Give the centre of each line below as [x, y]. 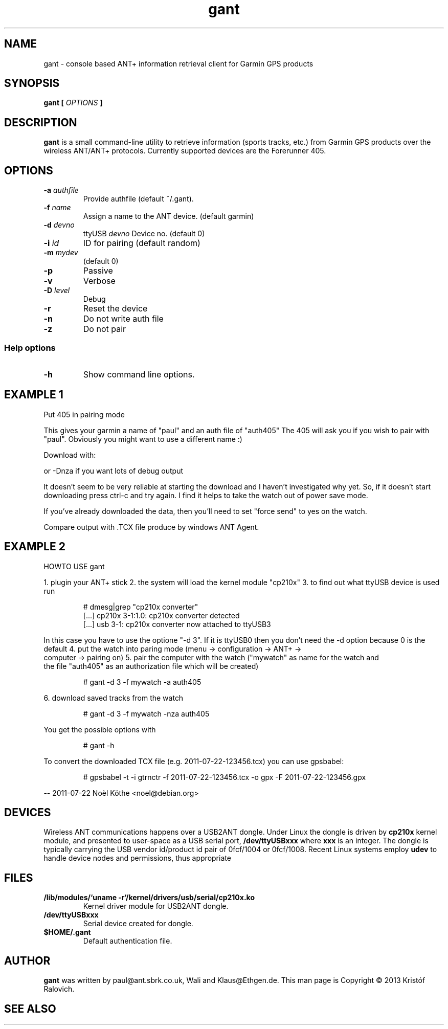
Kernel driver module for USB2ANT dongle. [156, 906]
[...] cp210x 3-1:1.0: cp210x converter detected [161, 615]
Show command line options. [139, 374]
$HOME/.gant [67, 932]
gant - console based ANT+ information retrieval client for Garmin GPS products [178, 63]
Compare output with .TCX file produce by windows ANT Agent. [151, 527]
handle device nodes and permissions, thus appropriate [137, 858]
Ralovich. [59, 989]
